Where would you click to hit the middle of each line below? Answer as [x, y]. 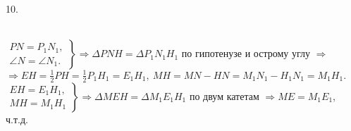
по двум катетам [224, 97]
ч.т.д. [17, 119]
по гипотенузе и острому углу [246, 55]
